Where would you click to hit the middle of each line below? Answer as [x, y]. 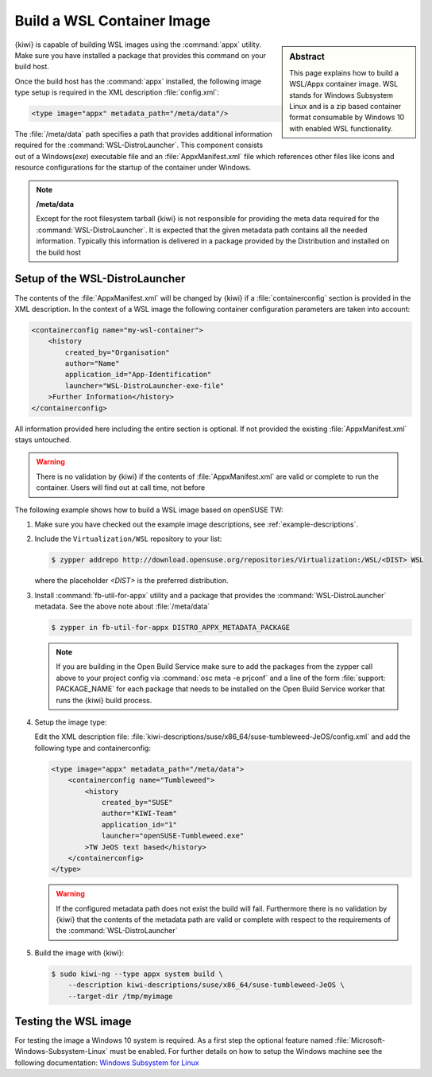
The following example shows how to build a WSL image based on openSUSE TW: [149, 510]
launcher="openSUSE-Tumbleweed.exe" [173, 836]
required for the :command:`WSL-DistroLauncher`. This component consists [139, 145]
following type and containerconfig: [93, 748]
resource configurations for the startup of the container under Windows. [133, 168]
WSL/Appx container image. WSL [344, 84]
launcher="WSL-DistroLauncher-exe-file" [145, 385]
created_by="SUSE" [137, 802]
